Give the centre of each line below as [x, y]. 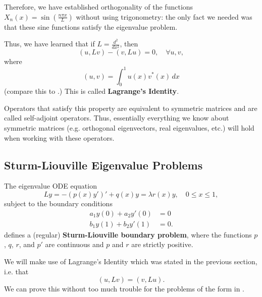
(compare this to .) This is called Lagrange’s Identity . [92, 91]
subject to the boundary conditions [58, 203]
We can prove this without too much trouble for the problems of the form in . [124, 289]
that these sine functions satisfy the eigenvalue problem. [91, 26]
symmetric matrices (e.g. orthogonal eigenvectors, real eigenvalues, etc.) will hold [129, 128]
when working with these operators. [59, 137]
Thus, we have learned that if [49, 44]
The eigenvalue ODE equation [50, 186]
